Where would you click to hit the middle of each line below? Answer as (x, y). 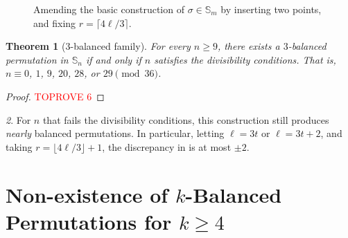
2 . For (18, 119)
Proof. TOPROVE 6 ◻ (55, 96)
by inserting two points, (271, 9)
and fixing (55, 22)
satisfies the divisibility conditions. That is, (245, 59)
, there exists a (249, 46)
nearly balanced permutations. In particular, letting (115, 133)
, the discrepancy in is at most (167, 146)
